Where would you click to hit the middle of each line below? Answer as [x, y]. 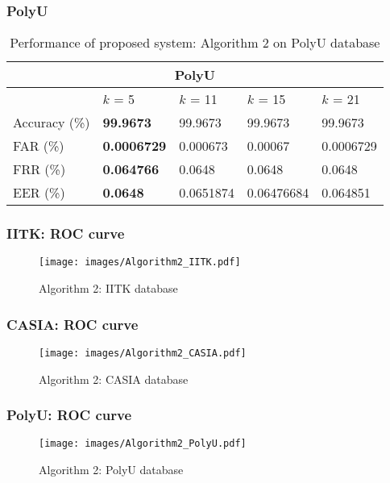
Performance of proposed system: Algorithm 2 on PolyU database [195, 43]
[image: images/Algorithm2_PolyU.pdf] [143, 444]
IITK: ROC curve [66, 233]
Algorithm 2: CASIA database [114, 379]
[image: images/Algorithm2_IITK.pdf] [140, 262]
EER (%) [39, 193]
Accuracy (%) [52, 123]
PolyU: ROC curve [69, 415]
